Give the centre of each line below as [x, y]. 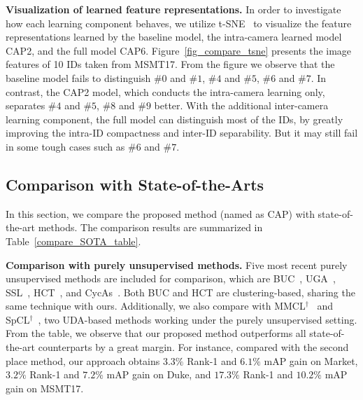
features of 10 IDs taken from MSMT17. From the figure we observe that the [170, 64]
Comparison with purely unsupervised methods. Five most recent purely [177, 264]
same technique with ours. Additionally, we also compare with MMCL [156, 306]
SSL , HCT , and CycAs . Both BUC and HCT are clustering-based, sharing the [180, 292]
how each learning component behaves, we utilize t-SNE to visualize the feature [179, 23]
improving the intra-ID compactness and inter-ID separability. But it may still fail [182, 133]
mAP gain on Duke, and [159, 374]
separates [26, 105]
